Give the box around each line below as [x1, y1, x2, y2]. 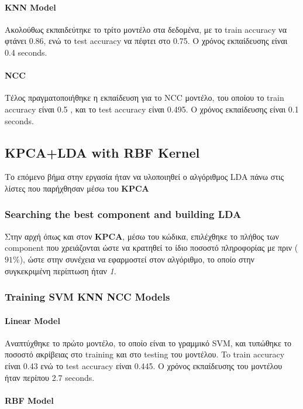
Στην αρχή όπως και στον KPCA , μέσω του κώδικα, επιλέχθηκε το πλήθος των [5, 230, 279, 242]
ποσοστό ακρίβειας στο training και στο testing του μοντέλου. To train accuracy [5, 348, 285, 360]
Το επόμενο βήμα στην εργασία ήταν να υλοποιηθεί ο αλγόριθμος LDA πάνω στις [5, 171, 284, 183]
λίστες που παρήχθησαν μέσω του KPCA [5, 182, 149, 194]
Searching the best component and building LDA [5, 207, 242, 221]
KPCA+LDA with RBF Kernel [5, 143, 200, 161]
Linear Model [5, 314, 60, 326]
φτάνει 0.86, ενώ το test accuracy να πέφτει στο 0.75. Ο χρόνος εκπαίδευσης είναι [5, 35, 288, 47]
